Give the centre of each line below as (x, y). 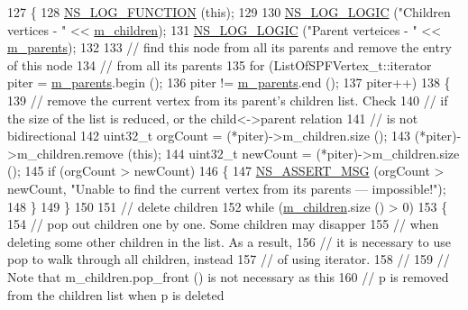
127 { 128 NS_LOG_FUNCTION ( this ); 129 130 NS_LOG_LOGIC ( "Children (229, 12)
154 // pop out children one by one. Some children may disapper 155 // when (223, 224)
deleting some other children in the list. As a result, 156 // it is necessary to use (229, 241)
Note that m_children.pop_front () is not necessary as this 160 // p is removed (228, 276)
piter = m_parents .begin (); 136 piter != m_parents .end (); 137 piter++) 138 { (229, 82)
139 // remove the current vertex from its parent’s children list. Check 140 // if (228, 100)
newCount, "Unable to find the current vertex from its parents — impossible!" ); (227, 188)
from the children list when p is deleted (116, 294)
